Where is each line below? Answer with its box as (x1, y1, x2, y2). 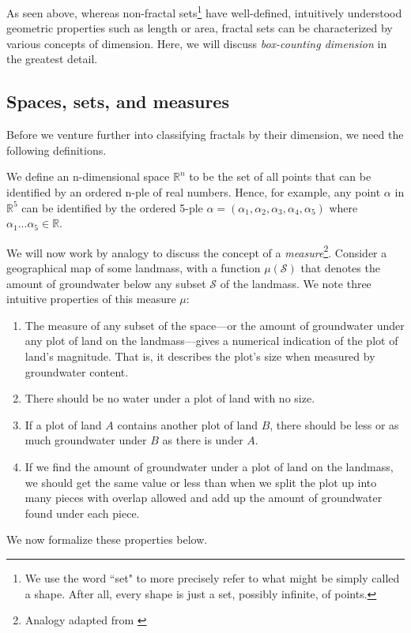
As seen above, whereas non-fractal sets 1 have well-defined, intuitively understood (6, 2, 402, 21)
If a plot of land (25, 416, 102, 433)
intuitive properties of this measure (6, 290, 176, 307)
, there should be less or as (270, 416, 399, 433)
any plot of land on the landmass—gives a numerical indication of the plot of (25, 332, 398, 349)
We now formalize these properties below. (6, 531, 208, 548)
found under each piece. (25, 504, 140, 521)
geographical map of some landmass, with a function (6, 260, 261, 276)
